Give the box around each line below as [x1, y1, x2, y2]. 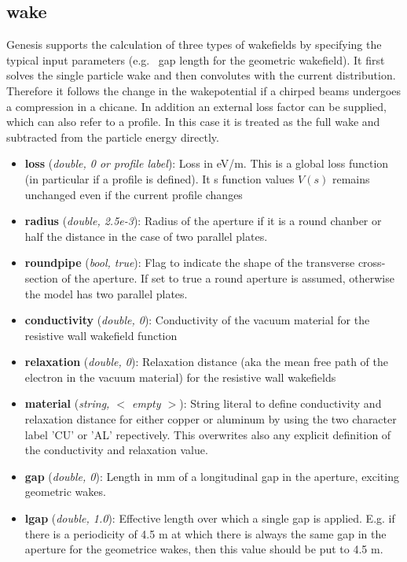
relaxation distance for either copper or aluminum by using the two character [24, 411, 397, 427]
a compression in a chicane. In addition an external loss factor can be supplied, [6, 98, 387, 114]
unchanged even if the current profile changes [24, 186, 243, 202]
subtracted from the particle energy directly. [6, 128, 219, 145]
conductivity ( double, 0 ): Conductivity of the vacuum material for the [24, 312, 370, 328]
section [24, 269, 58, 286]
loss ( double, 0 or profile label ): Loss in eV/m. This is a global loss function [24, 155, 389, 172]
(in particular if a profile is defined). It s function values [24, 170, 295, 187]
